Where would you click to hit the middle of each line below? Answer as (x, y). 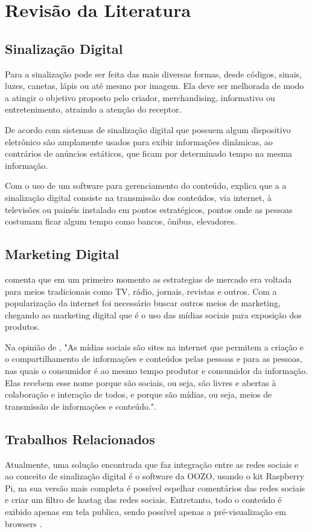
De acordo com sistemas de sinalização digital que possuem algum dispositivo (148, 129)
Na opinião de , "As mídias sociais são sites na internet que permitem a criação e (154, 346)
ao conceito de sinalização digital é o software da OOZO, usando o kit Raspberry (155, 476)
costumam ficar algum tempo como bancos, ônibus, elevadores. (121, 221)
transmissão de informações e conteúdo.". (81, 406)
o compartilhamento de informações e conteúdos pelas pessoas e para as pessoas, (154, 359)
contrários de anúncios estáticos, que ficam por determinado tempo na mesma (149, 153)
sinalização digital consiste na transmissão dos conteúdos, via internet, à (138, 197)
